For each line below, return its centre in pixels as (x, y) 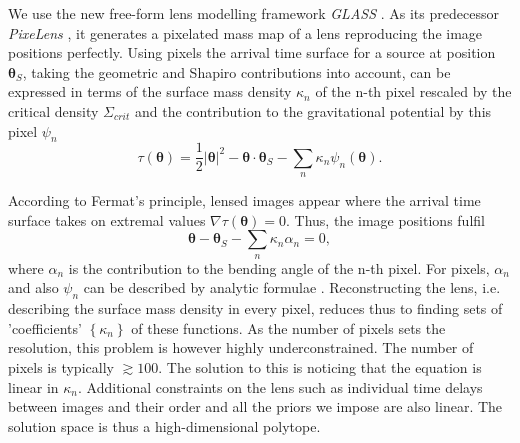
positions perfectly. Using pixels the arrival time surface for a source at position (252, 52)
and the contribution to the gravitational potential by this (313, 110)
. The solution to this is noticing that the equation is (320, 366)
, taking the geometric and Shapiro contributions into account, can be (236, 71)
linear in (33, 386)
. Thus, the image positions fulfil (385, 219)
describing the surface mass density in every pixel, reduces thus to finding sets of (255, 308)
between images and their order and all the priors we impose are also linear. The (255, 406)
